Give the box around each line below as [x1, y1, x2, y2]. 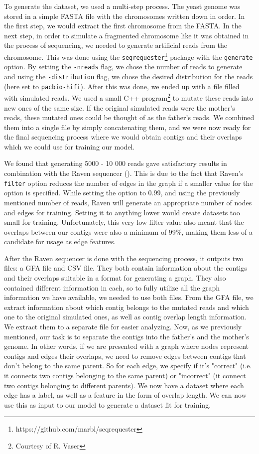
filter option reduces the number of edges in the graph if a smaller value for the [4, 177, 253, 188]
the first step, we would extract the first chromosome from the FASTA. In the [4, 20, 242, 31]
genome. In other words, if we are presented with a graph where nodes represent [4, 341, 249, 351]
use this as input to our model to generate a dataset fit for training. [4, 399, 211, 410]
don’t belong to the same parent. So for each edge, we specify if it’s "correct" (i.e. [4, 360, 252, 371]
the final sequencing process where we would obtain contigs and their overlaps [4, 132, 242, 142]
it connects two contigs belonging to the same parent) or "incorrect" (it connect [4, 370, 246, 380]
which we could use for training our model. [4, 141, 135, 151]
